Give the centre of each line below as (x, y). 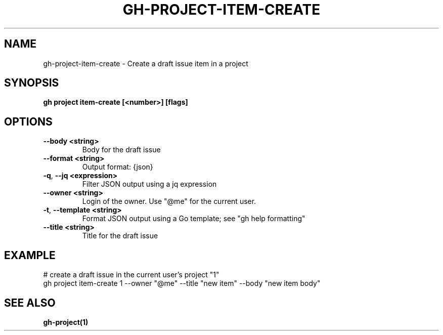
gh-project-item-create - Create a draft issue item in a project (146, 63)
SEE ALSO (30, 303)
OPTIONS (28, 121)
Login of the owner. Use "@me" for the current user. (169, 201)
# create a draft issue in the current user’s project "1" (131, 275)
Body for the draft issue (121, 150)
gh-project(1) (66, 322)
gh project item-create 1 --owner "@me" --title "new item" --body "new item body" (182, 283)
